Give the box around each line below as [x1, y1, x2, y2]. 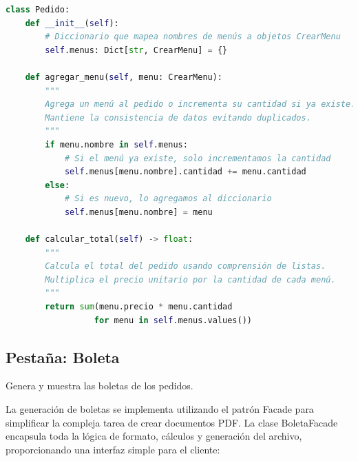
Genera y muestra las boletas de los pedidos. [6, 378, 193, 393]
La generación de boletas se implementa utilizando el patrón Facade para [6, 402, 314, 416]
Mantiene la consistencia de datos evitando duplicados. [45, 112, 311, 123]
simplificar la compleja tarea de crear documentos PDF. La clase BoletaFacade [6, 415, 338, 429]
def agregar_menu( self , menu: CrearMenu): [25, 72, 223, 82]
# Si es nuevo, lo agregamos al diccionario [64, 194, 272, 204]
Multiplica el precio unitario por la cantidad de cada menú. [45, 274, 336, 285]
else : [45, 180, 70, 190]
